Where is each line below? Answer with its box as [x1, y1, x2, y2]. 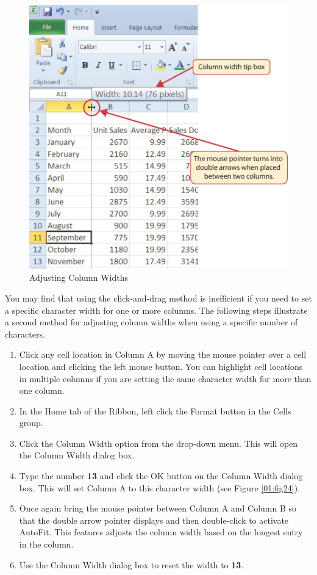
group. [19, 416, 43, 429]
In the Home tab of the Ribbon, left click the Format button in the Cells [19, 404, 291, 417]
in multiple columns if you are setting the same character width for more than [19, 372, 312, 385]
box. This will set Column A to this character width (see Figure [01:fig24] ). [19, 481, 301, 494]
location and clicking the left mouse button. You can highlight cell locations [19, 360, 303, 372]
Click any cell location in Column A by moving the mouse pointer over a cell [19, 348, 307, 361]
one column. [19, 384, 65, 397]
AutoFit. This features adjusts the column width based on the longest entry [19, 526, 303, 538]
